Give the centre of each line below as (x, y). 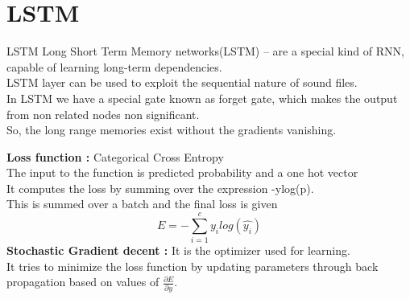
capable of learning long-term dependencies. (114, 66)
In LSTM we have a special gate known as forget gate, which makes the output (202, 98)
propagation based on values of (83, 282)
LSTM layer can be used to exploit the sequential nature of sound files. (182, 82)
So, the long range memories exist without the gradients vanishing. (172, 130)
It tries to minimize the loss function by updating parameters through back (193, 266)
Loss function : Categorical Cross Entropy (115, 156)
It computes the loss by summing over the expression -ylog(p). (160, 188)
